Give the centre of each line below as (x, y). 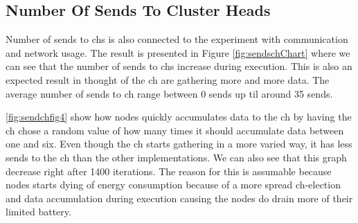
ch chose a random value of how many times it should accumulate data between (175, 130)
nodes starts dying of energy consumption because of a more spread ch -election (173, 185)
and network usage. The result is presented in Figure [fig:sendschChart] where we (178, 52)
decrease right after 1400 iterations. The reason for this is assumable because (169, 171)
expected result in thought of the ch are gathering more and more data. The (168, 79)
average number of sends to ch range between (102, 93)
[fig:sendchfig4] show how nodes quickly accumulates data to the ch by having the (179, 117)
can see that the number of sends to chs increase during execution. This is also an (179, 66)
